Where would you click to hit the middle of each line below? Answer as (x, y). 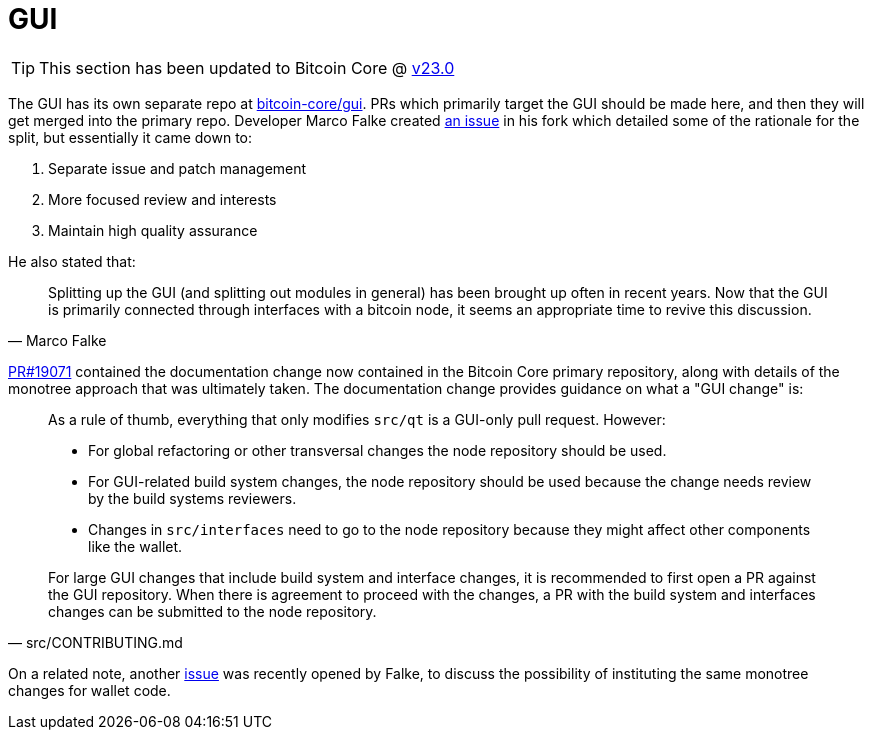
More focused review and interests (162, 199)
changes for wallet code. (89, 690)
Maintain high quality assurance (153, 230)
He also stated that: (72, 261)
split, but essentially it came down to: (130, 137)
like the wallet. (135, 546)
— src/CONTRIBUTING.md (95, 642)
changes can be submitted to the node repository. (212, 611)
